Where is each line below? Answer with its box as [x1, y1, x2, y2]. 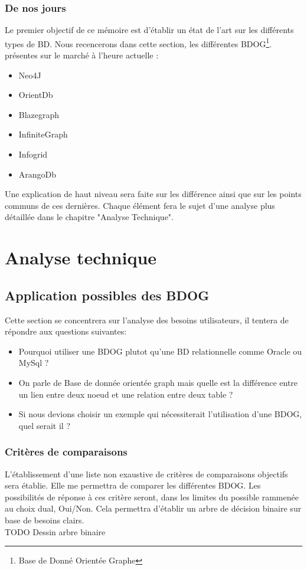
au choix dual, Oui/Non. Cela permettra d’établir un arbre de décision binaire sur [5, 502, 302, 515]
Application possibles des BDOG [5, 286, 210, 304]
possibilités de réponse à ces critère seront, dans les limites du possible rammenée [5, 490, 299, 503]
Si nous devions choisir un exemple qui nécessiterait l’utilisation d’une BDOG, [18, 408, 302, 420]
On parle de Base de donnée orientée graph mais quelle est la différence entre [18, 376, 298, 388]
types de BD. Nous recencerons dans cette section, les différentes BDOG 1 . [5, 35, 272, 50]
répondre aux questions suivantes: [5, 325, 127, 338]
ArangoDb [18, 168, 57, 180]
